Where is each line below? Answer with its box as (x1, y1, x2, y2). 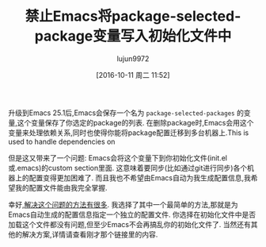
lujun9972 (116, 53, 150, 64)
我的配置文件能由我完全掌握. (14, 183, 108, 192)
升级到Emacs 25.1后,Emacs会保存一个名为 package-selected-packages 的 (8, 108, 244, 118)
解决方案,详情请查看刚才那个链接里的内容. (21, 230, 158, 239)
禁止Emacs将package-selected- (25, 7, 241, 25)
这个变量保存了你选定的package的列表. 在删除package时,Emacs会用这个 (17, 118, 254, 127)
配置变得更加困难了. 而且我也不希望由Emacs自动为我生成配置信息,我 (28, 172, 251, 183)
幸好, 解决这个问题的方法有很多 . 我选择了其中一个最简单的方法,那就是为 (8, 199, 239, 209)
